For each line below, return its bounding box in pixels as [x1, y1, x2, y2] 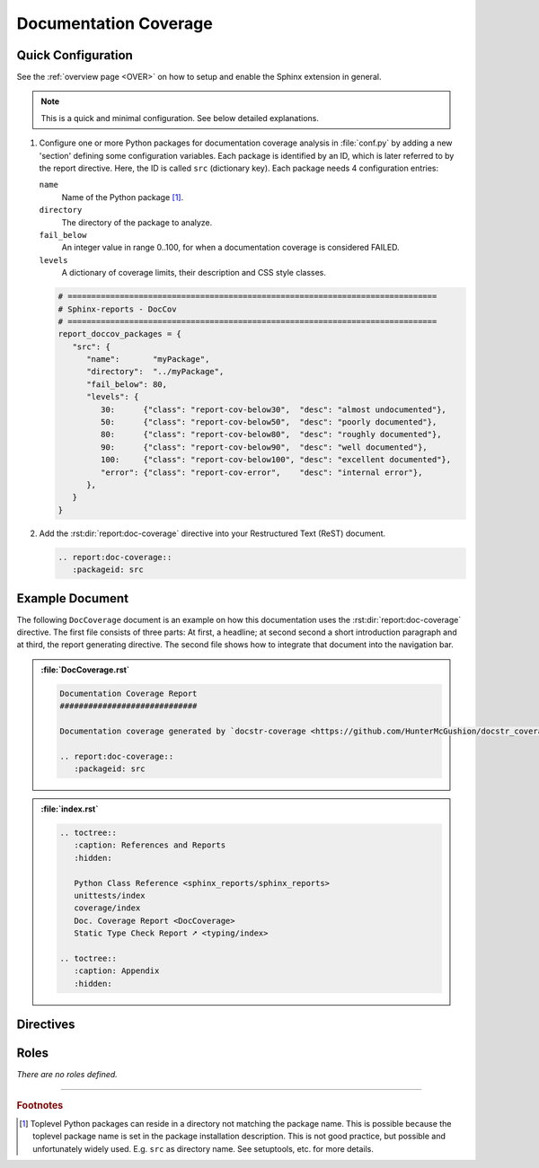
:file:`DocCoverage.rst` [40, 664, 130, 675]
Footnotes [16, 1099, 64, 1111]
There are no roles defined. [16, 1069, 119, 1080]
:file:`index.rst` [40, 804, 99, 814]
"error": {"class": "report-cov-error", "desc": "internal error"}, [100, 467, 423, 478]
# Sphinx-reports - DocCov [57, 303, 177, 314]
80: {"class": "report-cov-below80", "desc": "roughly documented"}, [100, 429, 442, 440]
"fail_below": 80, [86, 379, 168, 390]
